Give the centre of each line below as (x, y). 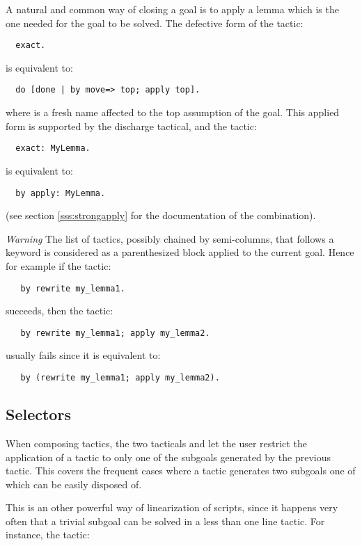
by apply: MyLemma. (61, 193)
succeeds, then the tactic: (60, 311)
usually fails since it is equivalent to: (83, 355)
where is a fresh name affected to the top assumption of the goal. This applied (173, 112)
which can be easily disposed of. (74, 484)
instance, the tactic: (48, 535)
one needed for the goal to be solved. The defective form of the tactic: (155, 23)
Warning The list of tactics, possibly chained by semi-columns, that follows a (170, 238)
